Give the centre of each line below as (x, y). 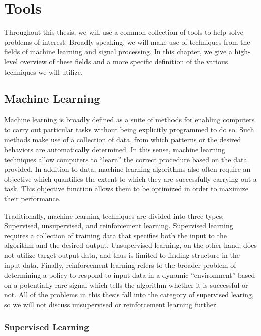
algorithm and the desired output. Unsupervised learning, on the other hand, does (131, 245)
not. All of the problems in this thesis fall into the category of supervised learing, (129, 294)
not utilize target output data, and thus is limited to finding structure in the (122, 255)
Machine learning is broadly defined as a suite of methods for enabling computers (129, 120)
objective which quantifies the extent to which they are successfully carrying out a (130, 179)
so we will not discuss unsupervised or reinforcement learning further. (111, 304)
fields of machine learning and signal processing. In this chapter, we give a (118, 52)
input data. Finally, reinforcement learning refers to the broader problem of (120, 265)
